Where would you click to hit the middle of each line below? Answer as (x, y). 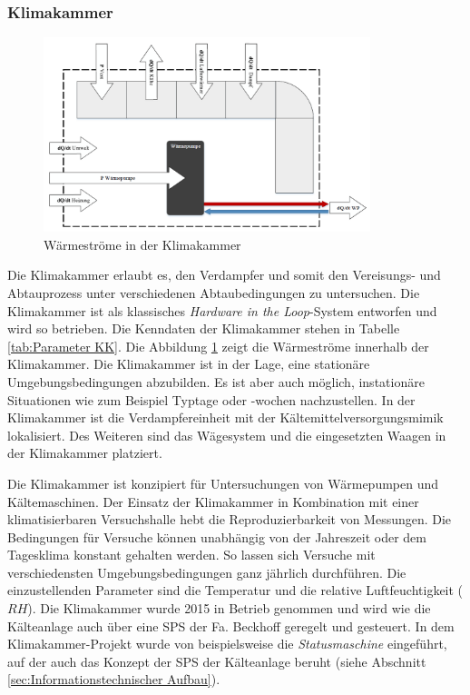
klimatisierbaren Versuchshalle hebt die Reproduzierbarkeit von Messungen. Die (230, 519)
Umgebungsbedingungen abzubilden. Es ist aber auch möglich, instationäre (216, 381)
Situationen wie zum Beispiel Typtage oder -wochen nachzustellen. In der (211, 399)
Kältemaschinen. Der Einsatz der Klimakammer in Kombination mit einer (213, 501)
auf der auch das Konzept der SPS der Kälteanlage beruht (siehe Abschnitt (217, 661)
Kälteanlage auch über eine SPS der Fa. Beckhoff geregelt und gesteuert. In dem (231, 625)
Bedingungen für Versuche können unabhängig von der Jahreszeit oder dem (217, 536)
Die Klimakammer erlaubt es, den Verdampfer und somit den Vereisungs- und (224, 275)
